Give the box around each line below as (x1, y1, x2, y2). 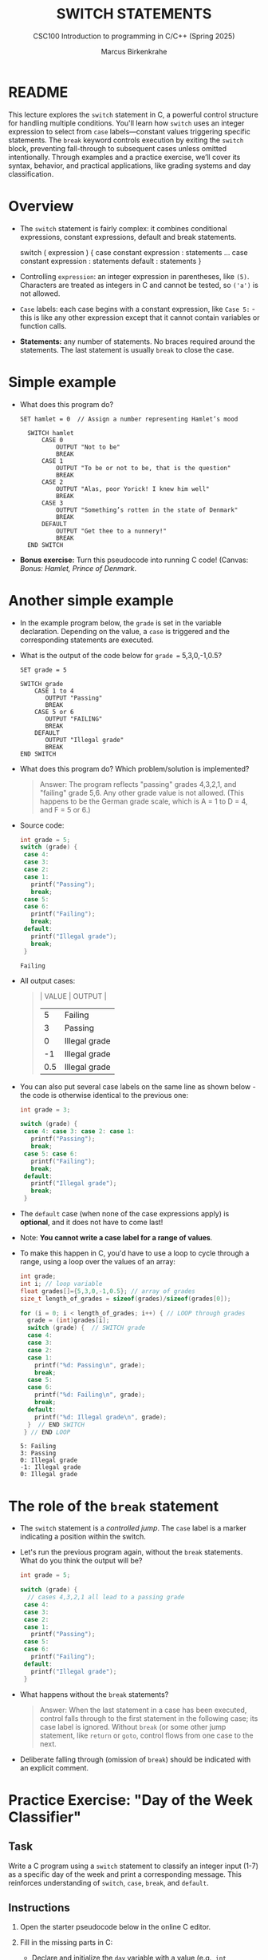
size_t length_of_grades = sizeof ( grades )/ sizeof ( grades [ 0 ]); (19, 1295, 231, 1303)
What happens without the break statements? (19, 1689, 169, 1699)
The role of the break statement (8, 1497, 219, 1515)
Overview (8, 197, 74, 215)
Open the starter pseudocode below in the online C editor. (19, 1922, 211, 1932)
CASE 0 (41, 436, 64, 444)
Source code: (19, 820, 65, 830)
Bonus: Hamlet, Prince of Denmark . (19, 563, 137, 573)
